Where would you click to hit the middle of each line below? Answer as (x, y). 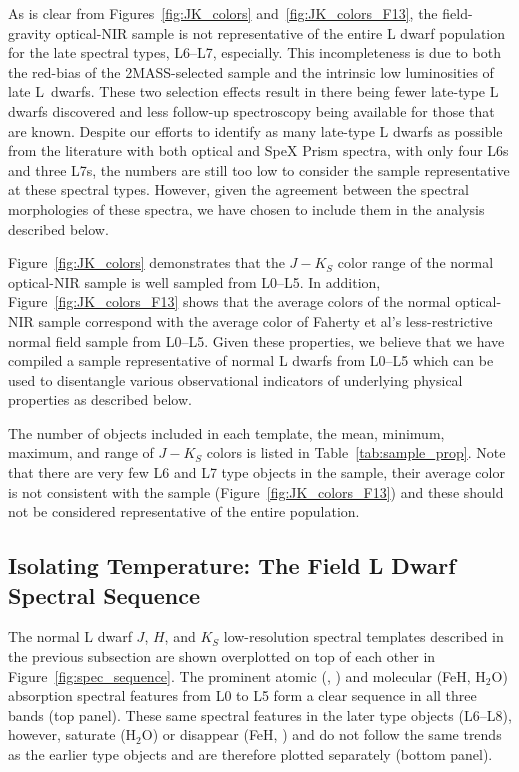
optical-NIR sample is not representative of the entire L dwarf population (280, 32)
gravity (29, 32)
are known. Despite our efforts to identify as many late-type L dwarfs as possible (255, 130)
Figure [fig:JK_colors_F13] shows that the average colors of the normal (229, 301)
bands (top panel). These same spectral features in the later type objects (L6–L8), (260, 714)
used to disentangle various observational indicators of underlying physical (235, 379)
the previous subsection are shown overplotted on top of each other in (222, 656)
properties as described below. (100, 399)
